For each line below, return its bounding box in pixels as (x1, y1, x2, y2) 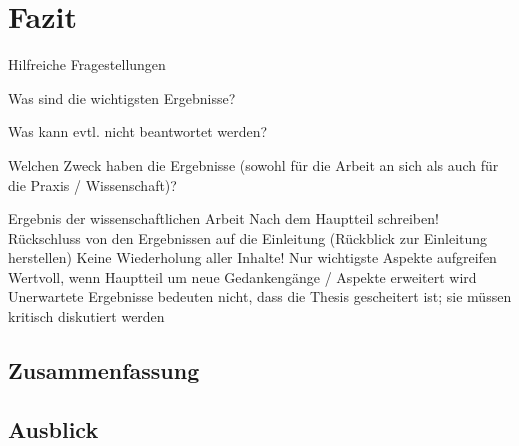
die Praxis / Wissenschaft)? (8, 174, 177, 195)
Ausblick (8, 413, 99, 444)
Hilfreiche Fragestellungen (8, 54, 166, 75)
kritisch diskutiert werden (8, 306, 165, 327)
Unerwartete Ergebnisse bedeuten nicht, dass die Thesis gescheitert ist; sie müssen (8, 286, 512, 307)
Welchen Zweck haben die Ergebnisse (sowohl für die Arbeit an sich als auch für (8, 154, 499, 175)
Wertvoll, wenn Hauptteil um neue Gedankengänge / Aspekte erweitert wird (8, 266, 477, 287)
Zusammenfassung (8, 355, 200, 386)
